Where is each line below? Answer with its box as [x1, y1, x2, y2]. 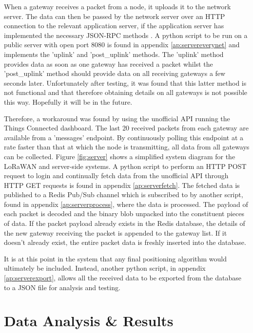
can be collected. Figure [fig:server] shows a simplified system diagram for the [4, 151, 235, 161]
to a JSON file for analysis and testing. [4, 282, 120, 292]
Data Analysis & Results [4, 311, 174, 331]
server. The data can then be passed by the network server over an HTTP [4, 11, 225, 21]
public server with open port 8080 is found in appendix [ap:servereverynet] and [4, 39, 240, 50]
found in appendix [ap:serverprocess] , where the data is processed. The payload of [4, 199, 248, 209]
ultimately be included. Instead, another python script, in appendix [4, 263, 206, 273]
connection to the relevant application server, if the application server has [4, 20, 224, 31]
